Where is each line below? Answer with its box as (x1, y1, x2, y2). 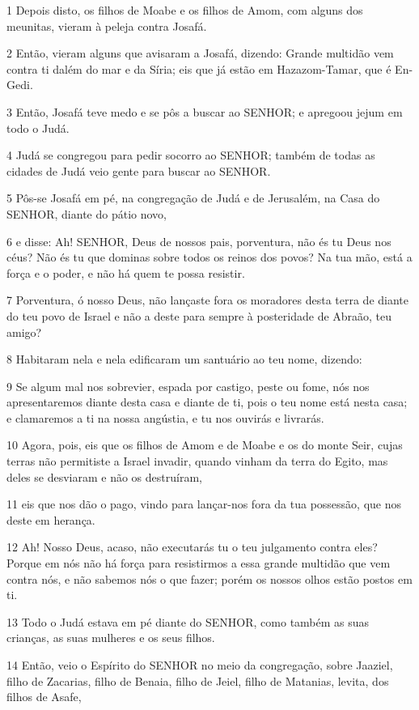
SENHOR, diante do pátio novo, (6, 205, 167, 222)
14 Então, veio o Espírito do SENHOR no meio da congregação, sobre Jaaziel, (6, 657, 393, 673)
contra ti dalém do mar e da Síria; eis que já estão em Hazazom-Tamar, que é (6, 60, 391, 77)
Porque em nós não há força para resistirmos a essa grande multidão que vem (6, 555, 391, 572)
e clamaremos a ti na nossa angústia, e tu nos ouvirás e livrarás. (6, 409, 324, 426)
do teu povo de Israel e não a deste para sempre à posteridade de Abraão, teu (6, 307, 392, 324)
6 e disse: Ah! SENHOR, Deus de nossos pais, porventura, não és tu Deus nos (6, 232, 391, 249)
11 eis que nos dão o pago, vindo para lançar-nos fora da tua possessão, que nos (6, 495, 401, 512)
